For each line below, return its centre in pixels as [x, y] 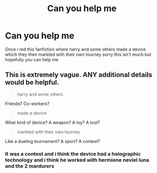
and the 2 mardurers [30, 166]
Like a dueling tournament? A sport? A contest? [53, 141]
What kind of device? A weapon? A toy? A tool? [52, 122]
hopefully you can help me [32, 59]
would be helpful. [32, 82]
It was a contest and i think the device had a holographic [73, 154]
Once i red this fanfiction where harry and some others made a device [76, 49]
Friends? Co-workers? [27, 104]
